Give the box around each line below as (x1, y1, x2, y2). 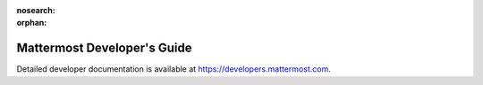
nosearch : (16, 5, 55, 15)
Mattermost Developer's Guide (16, 41, 192, 56)
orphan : (16, 18, 47, 28)
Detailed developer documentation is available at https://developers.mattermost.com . (16, 64, 331, 74)
